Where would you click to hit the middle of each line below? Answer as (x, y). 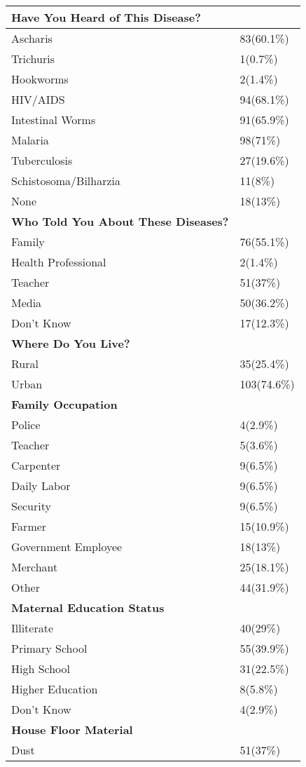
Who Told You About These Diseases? (120, 221)
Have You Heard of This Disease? (106, 17)
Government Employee (67, 547)
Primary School (49, 648)
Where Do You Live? (71, 343)
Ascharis (32, 38)
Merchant (35, 567)
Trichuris (33, 59)
